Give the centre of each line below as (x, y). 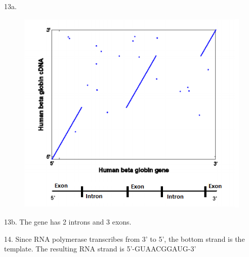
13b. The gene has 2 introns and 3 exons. (68, 222)
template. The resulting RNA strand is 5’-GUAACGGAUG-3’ (100, 249)
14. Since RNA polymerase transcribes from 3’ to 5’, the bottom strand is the (124, 238)
